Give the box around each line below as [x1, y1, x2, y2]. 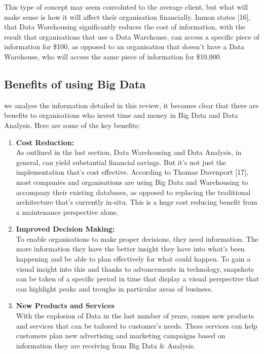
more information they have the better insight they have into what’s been [16, 243, 245, 254]
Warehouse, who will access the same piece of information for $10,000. [4, 51, 222, 61]
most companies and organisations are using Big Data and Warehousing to [16, 176, 248, 187]
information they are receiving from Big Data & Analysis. [16, 340, 196, 350]
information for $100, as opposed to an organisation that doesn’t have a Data [4, 41, 245, 52]
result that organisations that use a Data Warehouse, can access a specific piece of [4, 31, 259, 42]
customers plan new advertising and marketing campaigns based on [16, 330, 225, 341]
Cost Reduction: [16, 137, 74, 147]
